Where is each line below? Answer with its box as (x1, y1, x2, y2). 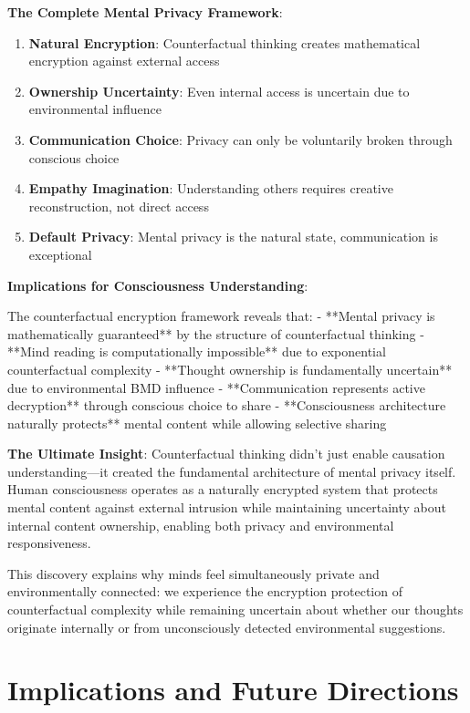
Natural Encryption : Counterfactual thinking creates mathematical (28, 33, 421, 52)
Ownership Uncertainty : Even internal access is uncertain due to (28, 81, 410, 100)
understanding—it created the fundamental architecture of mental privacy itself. (7, 461, 456, 480)
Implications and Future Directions (7, 671, 459, 708)
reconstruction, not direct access (28, 196, 209, 215)
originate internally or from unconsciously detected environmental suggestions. (7, 617, 446, 636)
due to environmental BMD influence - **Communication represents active (7, 377, 425, 397)
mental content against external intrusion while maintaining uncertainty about (7, 498, 446, 517)
